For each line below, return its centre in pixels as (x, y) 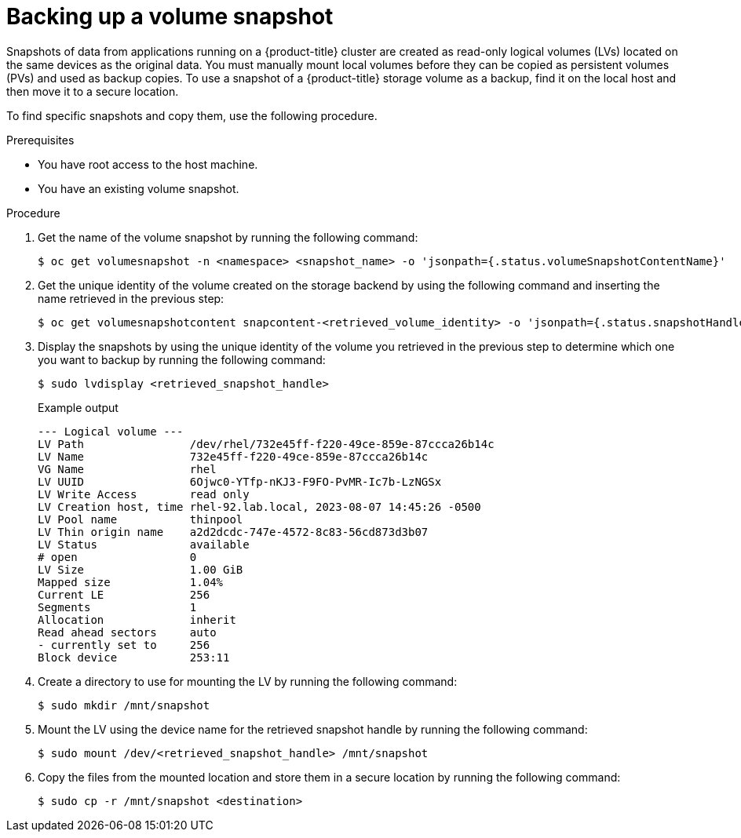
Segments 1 (117, 607)
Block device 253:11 (134, 657)
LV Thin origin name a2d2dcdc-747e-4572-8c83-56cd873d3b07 (233, 532)
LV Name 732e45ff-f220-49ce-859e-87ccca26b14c (233, 456)
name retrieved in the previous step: (131, 298)
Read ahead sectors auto (127, 632)
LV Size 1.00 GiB (141, 569)
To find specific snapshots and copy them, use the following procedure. (192, 115)
